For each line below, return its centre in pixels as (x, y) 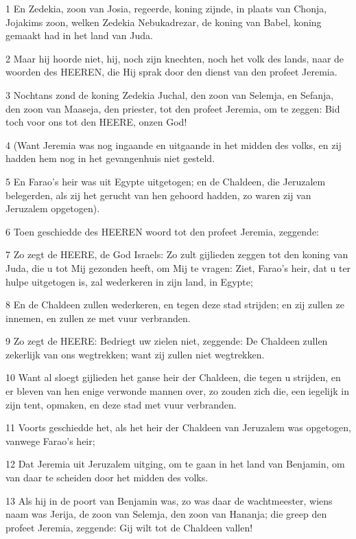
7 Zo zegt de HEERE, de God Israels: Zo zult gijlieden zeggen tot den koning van (177, 254)
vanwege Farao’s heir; (50, 440)
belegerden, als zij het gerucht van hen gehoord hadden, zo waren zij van (158, 195)
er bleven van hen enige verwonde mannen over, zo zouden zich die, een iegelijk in (177, 391)
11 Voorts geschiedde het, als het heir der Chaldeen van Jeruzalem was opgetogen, (178, 427)
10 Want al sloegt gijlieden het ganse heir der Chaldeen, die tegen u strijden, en (173, 377)
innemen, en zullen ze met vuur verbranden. (98, 318)
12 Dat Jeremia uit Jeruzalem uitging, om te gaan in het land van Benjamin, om (175, 464)
